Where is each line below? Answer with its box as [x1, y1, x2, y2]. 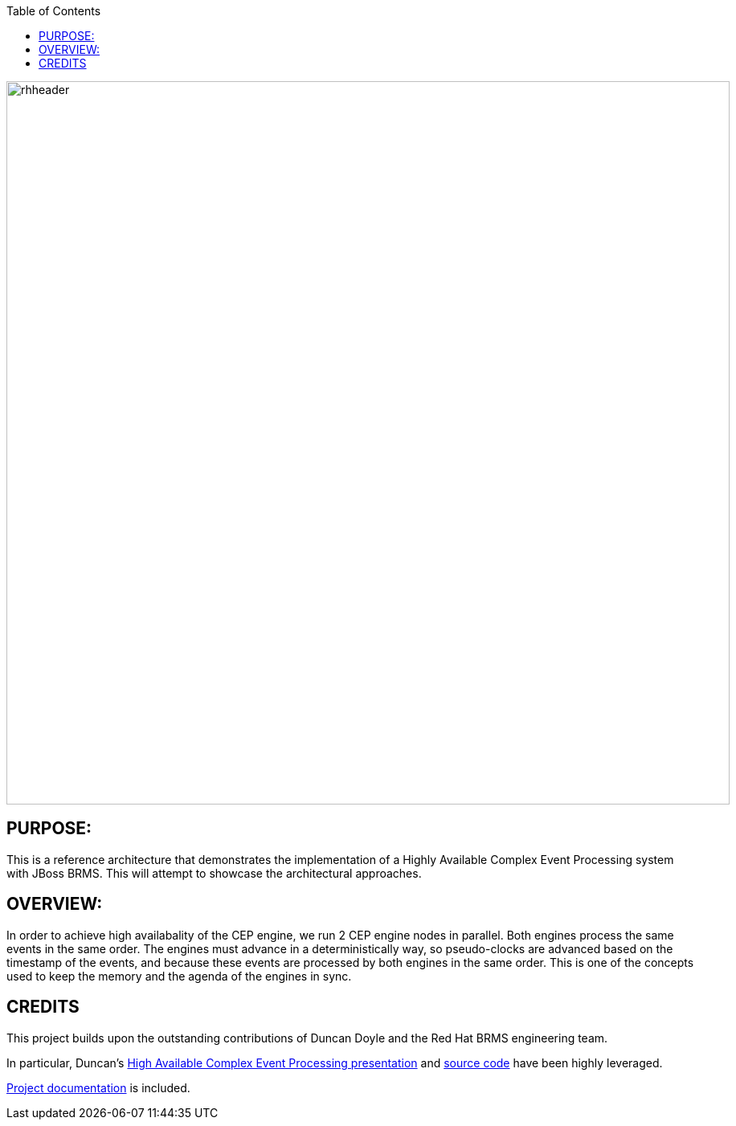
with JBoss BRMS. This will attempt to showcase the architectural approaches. [6, 866, 422, 880]
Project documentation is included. [6, 1080, 190, 1095]
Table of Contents [6, 4, 101, 18]
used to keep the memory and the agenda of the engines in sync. [6, 968, 352, 983]
